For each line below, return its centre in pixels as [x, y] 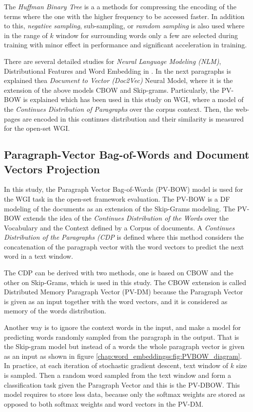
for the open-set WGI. [37, 128]
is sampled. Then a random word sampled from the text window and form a [117, 375]
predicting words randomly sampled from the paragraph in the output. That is [122, 337]
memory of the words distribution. [55, 311]
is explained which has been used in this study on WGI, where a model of [133, 99]
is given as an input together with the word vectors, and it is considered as [116, 301]
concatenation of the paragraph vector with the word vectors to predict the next [124, 246]
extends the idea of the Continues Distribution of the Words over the [126, 218]
